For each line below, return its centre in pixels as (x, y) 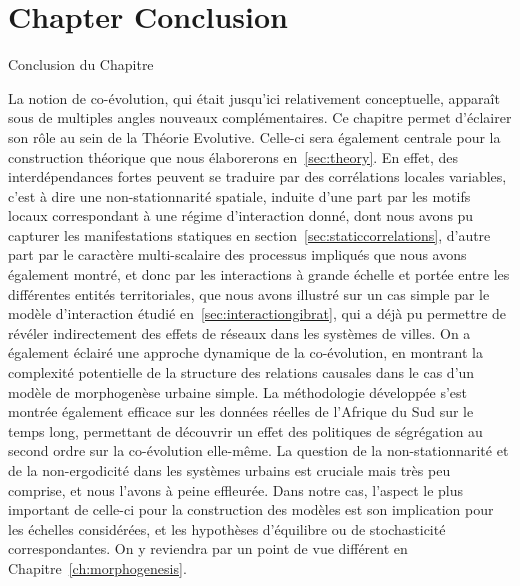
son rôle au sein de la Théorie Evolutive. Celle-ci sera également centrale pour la (254, 136)
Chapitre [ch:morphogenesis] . (97, 567)
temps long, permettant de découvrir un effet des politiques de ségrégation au (245, 430)
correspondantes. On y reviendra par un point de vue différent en (208, 548)
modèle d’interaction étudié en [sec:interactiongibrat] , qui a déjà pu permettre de (257, 313)
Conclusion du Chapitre (81, 64)
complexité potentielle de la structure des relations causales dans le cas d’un (241, 372)
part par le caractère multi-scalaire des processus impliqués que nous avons (237, 254)
